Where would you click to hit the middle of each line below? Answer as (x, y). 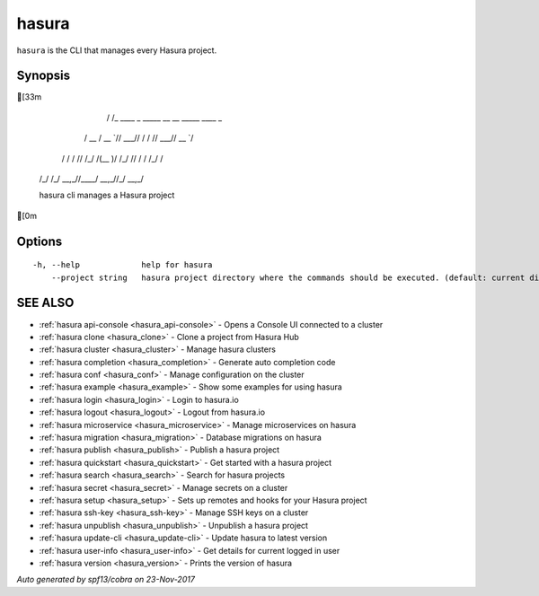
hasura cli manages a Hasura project (107, 195)
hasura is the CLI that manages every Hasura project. (117, 50)
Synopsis (44, 76)
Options (40, 241)
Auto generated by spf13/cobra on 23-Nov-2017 (106, 580)
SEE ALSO (45, 303)
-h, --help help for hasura (123, 265)
